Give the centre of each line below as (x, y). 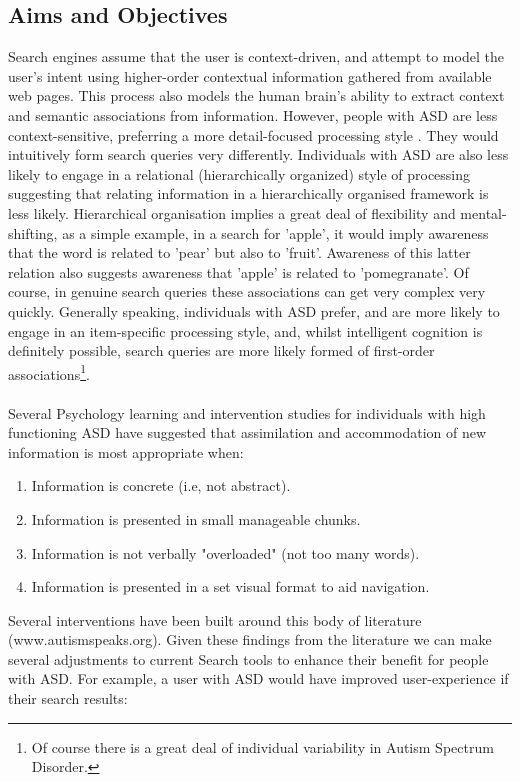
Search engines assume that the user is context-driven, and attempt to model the (256, 56)
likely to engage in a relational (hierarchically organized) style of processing (239, 173)
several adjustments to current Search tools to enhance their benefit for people (248, 658)
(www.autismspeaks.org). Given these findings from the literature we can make (250, 639)
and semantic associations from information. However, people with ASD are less (253, 114)
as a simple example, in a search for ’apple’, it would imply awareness (275, 232)
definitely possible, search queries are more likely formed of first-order (221, 350)
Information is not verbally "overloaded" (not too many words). (225, 552)
